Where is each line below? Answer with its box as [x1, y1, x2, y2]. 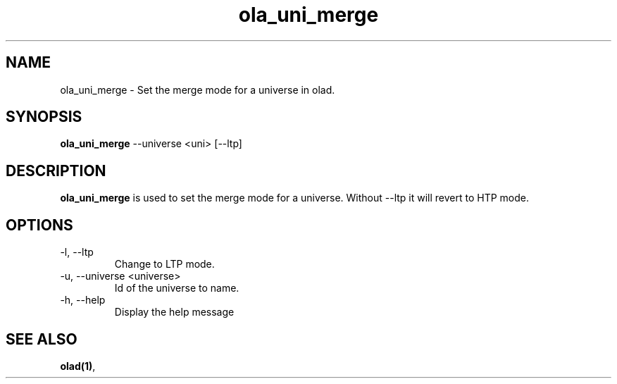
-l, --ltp [60, 246, 94, 259]
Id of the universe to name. [114, 282, 239, 295]
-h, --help [60, 294, 106, 306]
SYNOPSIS [6, 108, 82, 126]
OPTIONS [6, 216, 73, 234]
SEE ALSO [6, 330, 77, 348]
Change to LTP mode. [114, 258, 215, 271]
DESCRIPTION [6, 161, 106, 180]
